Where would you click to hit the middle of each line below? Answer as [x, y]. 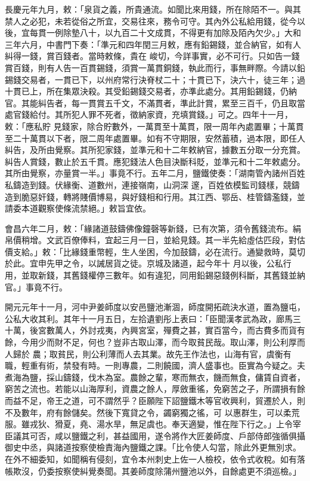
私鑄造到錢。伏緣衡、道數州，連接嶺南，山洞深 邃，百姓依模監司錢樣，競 [148, 184]
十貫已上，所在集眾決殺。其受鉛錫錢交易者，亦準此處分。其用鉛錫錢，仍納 [151, 91]
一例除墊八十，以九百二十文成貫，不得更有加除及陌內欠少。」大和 [173, 33]
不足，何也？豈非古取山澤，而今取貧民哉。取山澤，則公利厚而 [184, 342]
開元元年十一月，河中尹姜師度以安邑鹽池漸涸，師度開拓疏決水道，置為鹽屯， [155, 307]
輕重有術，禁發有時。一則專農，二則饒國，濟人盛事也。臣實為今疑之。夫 [163, 365]
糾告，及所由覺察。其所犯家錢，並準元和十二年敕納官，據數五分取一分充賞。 [155, 150]
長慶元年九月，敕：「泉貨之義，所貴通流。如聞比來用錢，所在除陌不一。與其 [153, 9]
